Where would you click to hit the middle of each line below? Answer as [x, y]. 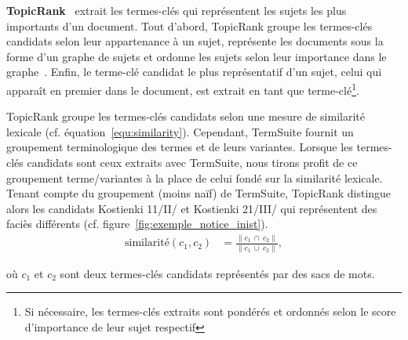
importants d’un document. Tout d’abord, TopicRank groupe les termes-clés [189, 25]
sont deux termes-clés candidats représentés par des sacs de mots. [217, 273]
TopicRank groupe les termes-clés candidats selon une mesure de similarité [186, 116]
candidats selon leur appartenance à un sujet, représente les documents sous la [195, 41]
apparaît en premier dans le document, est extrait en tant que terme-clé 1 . [183, 89]
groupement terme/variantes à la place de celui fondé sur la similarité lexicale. [195, 177]
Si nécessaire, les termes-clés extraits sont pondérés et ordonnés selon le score [210, 311]
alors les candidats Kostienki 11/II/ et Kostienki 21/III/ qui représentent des [192, 208]
